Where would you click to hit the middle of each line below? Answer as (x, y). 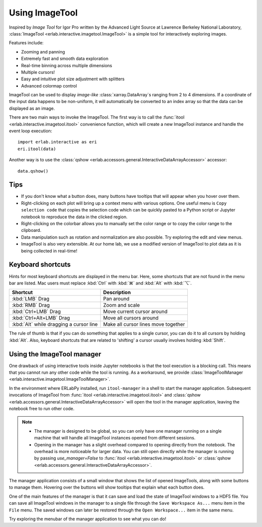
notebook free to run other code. (42, 408)
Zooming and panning (43, 52)
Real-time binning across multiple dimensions (67, 65)
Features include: (26, 43)
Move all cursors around (131, 318)
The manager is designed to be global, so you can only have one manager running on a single (128, 431)
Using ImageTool (43, 13)
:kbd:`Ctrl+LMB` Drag (36, 312)
